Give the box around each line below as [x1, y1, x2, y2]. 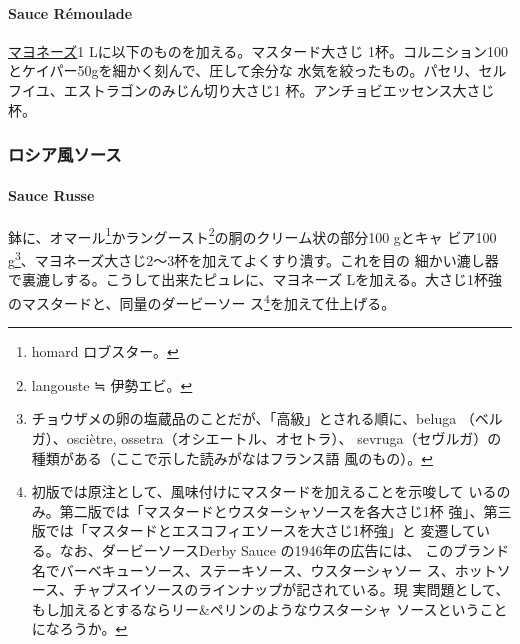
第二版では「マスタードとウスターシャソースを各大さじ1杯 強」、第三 [59, 500, 512, 521]
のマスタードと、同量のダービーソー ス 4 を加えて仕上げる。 [8, 289, 396, 313]
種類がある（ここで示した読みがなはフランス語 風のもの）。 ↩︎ [31, 447, 433, 468]
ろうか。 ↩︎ [59, 618, 128, 639]
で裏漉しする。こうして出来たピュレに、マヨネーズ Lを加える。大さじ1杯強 [8, 269, 502, 290]
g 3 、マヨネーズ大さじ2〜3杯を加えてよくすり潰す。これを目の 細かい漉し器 [8, 247, 499, 270]
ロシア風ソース [8, 142, 122, 167]
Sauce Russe [8, 184, 95, 205]
